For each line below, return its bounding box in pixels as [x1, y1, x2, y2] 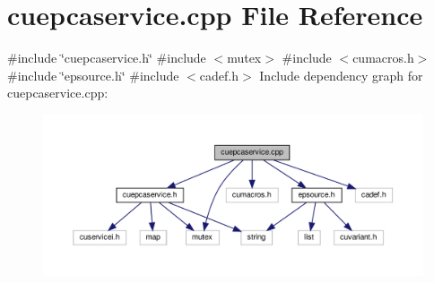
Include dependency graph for [259, 65, 423, 84]
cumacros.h [352, 48, 414, 67]
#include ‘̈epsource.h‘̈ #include [7, 65, 179, 84]
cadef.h [199, 65, 239, 84]
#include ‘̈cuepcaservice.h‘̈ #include [7, 48, 206, 67]
